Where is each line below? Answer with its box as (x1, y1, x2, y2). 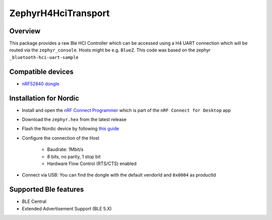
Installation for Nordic (9, 94, 80, 102)
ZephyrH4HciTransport (9, 8, 110, 19)
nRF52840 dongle (22, 81, 60, 87)
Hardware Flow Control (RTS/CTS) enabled (47, 160, 137, 167)
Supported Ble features (9, 185, 84, 194)
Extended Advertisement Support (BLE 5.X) (22, 205, 112, 211)
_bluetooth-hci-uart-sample (9, 54, 79, 60)
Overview (9, 27, 41, 35)
